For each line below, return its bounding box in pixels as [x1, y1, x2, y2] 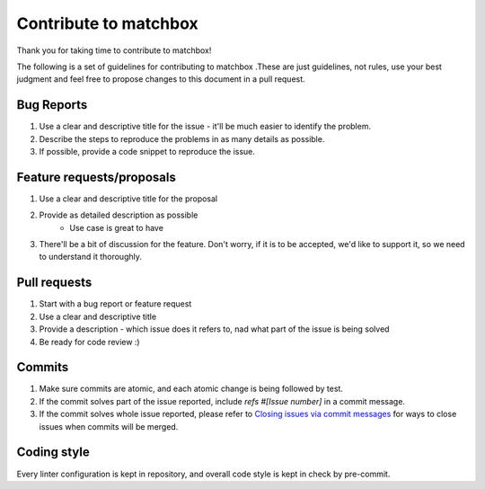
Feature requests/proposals [16, 169, 177, 184]
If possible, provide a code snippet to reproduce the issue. [39, 147, 256, 157]
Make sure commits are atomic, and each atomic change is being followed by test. [39, 383, 343, 395]
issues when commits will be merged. [39, 421, 179, 431]
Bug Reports [16, 97, 88, 112]
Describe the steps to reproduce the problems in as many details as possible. [39, 133, 325, 144]
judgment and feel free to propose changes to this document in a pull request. [16, 74, 305, 84]
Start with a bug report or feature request [39, 298, 192, 309]
